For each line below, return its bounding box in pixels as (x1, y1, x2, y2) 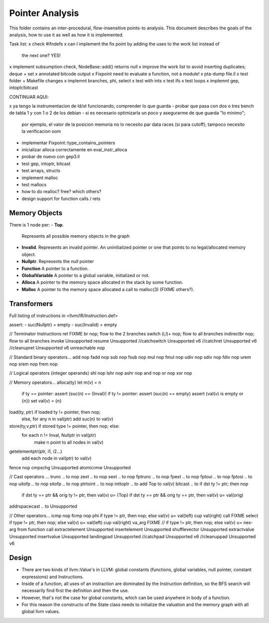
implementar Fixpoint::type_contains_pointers (21, 140, 116, 146)
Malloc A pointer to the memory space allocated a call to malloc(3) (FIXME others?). (21, 286, 194, 292)
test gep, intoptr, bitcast (21, 160, 71, 167)
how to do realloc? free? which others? (21, 189, 102, 195)
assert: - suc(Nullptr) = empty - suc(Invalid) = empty (9, 322, 117, 328)
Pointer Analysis (9, 7, 79, 18)
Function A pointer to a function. (21, 265, 89, 272)
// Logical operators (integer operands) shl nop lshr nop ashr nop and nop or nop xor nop (9, 370, 192, 376)
